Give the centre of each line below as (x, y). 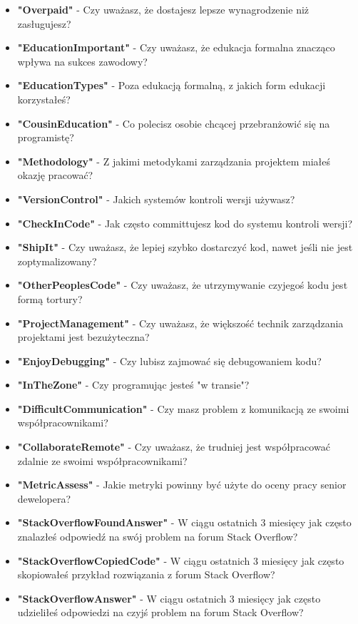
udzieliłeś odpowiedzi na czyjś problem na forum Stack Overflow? (160, 612)
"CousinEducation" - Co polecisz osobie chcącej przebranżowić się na (174, 123)
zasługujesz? (44, 23)
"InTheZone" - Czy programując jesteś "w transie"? (133, 385)
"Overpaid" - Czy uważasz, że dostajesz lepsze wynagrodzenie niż (163, 9)
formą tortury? (50, 298)
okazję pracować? (55, 175)
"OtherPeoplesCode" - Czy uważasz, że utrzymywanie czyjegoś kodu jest (183, 285)
